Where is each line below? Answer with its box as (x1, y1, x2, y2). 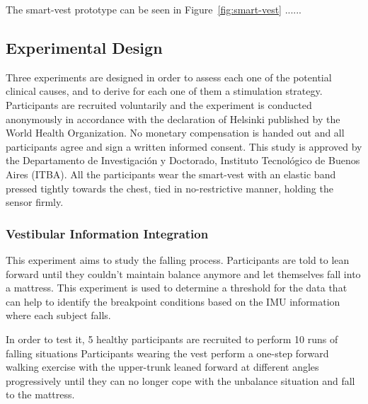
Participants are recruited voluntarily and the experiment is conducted (6, 97, 312, 112)
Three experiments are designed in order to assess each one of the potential (6, 69, 332, 84)
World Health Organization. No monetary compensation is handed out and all (6, 125, 345, 140)
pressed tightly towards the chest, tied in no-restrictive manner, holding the (6, 180, 333, 195)
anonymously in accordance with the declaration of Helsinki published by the (6, 111, 340, 126)
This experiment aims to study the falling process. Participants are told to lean (6, 252, 350, 267)
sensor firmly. (6, 195, 64, 209)
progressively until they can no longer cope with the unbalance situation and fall (6, 373, 355, 388)
